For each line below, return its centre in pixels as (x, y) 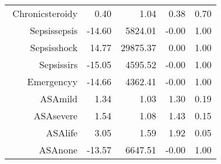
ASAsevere (56, 116)
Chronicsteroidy (45, 13)
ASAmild (59, 98)
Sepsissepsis (54, 30)
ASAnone (58, 150)
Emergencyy (52, 81)
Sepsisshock (54, 47)
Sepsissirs (58, 64)
